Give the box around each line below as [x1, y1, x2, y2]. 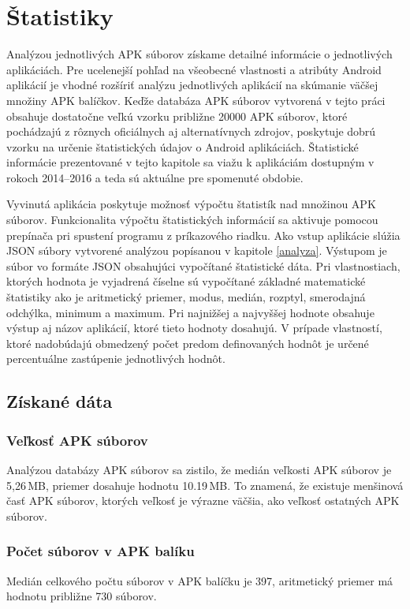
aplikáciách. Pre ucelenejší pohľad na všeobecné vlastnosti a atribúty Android [6, 61, 382, 77]
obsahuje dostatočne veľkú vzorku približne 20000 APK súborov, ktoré [6, 107, 348, 124]
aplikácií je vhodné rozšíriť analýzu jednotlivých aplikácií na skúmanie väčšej [6, 77, 378, 93]
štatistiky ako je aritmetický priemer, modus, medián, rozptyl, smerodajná [6, 289, 366, 305]
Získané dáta [6, 389, 113, 413]
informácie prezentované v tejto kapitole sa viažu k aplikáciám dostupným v [6, 154, 375, 170]
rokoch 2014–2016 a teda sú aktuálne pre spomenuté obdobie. [6, 169, 304, 185]
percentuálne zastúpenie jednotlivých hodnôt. [6, 350, 225, 367]
